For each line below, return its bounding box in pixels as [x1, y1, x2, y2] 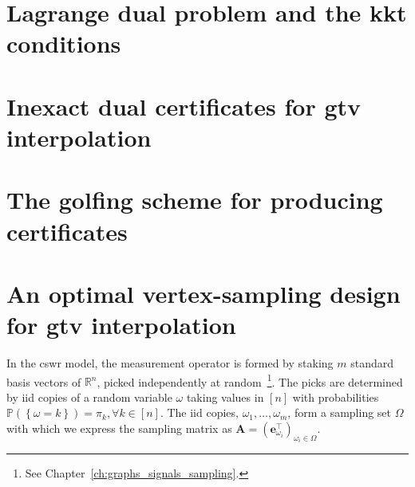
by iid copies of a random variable [6, 388, 172, 405]
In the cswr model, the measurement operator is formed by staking [6, 355, 334, 371]
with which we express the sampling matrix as [6, 420, 232, 437]
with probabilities [292, 388, 379, 405]
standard [350, 355, 394, 371]
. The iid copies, [160, 404, 239, 421]
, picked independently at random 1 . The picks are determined [97, 371, 403, 390]
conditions [6, 27, 121, 60]
